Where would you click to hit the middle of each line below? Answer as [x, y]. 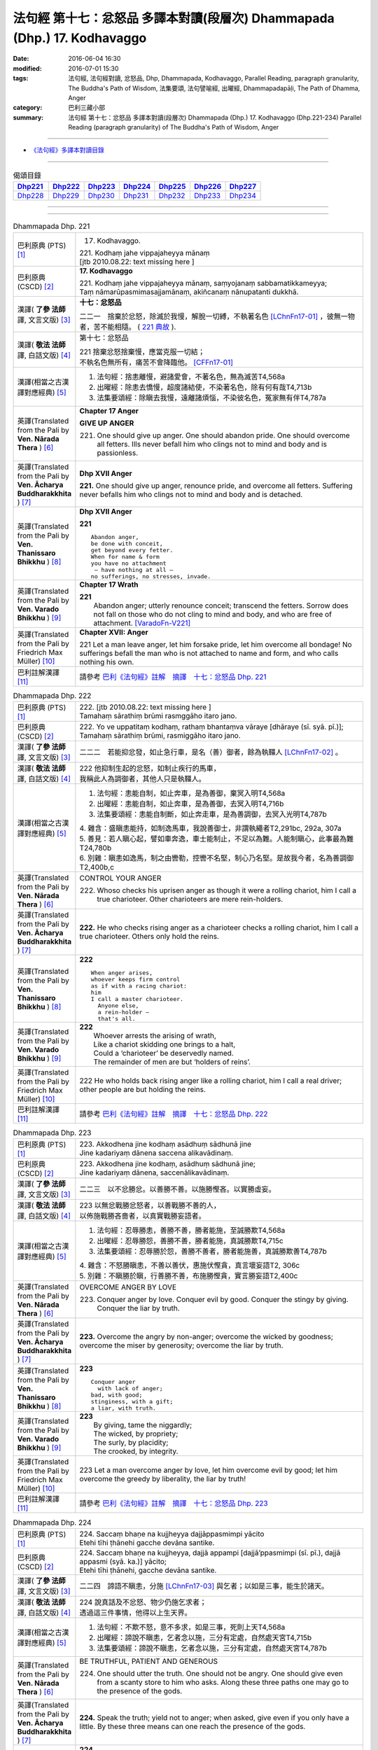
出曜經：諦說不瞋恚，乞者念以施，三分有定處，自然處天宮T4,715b [204, 1637]
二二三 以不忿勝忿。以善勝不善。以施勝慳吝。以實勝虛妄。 [177, 1189]
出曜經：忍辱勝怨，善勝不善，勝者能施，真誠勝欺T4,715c [190, 1241]
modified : [27, 68]
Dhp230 [101, 196]
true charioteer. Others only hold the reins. [149, 936]
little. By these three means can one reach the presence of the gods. [192, 1726]
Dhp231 [136, 196]
